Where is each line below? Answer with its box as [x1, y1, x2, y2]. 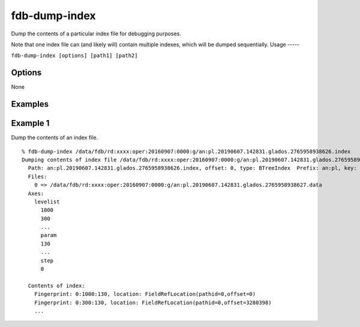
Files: [28, 173, 47, 180]
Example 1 [11, 118, 50, 128]
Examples [11, 99, 49, 109]
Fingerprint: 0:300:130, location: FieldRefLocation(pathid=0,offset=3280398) [34, 299, 272, 306]
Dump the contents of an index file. [11, 134, 98, 141]
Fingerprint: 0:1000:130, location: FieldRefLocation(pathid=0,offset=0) [34, 291, 256, 298]
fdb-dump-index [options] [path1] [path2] [11, 52, 138, 59]
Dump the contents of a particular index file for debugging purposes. [11, 30, 181, 37]
